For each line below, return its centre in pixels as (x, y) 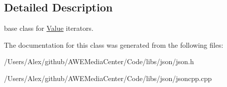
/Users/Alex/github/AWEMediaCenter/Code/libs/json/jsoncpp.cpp (108, 78)
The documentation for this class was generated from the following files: (114, 44)
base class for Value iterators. (49, 28)
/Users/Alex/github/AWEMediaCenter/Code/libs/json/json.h (99, 61)
